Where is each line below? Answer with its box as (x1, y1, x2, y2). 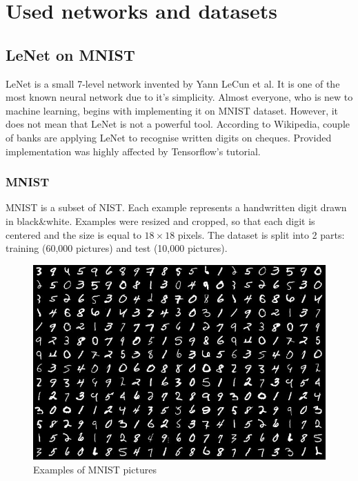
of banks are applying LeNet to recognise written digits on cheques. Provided (6, 130, 332, 144)
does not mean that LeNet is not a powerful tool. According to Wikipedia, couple (6, 117, 350, 131)
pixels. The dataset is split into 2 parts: (177, 227, 345, 242)
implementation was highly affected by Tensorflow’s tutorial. (6, 144, 261, 158)
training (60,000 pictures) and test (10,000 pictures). (6, 241, 228, 255)
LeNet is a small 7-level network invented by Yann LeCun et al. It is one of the (6, 76, 340, 90)
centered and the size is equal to (6, 227, 141, 242)
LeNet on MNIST (6, 43, 135, 65)
